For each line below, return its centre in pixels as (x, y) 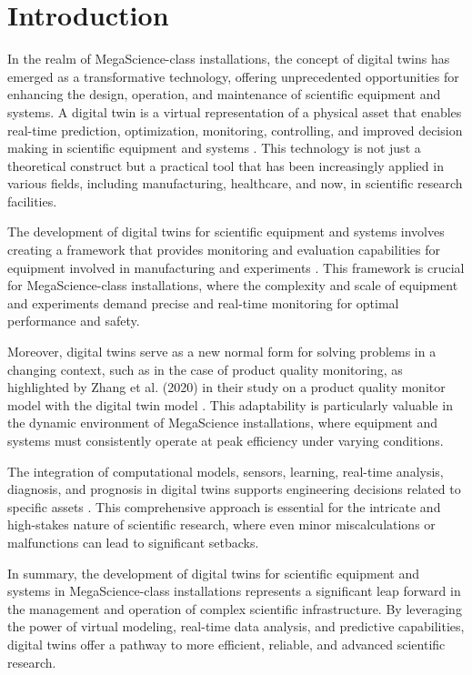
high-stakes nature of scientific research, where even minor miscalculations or (221, 524)
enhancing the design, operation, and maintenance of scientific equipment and (224, 94)
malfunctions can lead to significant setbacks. (133, 542)
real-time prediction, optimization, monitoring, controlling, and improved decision (235, 130)
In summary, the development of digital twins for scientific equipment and (213, 573)
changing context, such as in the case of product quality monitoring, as (205, 369)
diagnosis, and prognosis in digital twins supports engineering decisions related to (234, 489)
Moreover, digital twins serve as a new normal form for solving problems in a (222, 352)
